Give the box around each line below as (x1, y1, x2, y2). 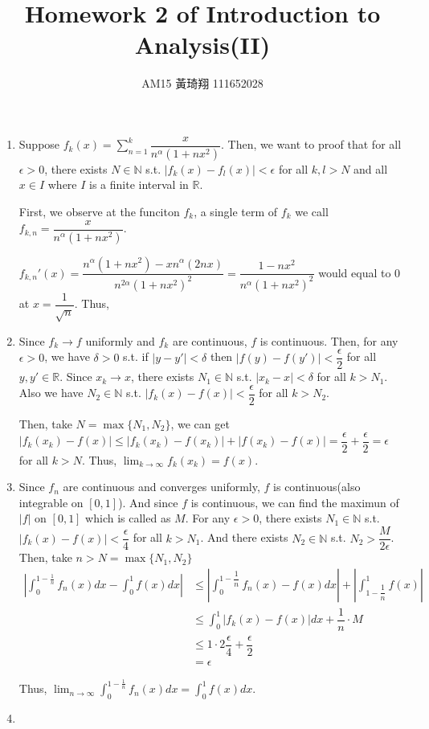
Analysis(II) (134, 28, 271, 61)
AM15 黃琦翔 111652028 (141, 75, 264, 92)
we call (295, 203, 329, 219)
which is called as (85, 510, 171, 526)
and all (353, 160, 388, 177)
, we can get (170, 416, 230, 432)
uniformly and (85, 332, 155, 349)
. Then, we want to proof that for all (220, 136, 402, 153)
